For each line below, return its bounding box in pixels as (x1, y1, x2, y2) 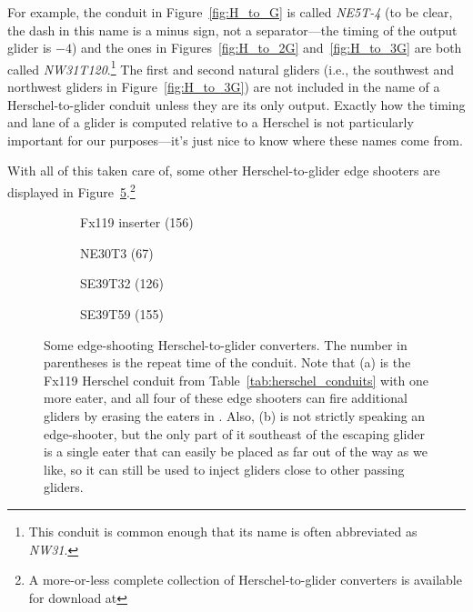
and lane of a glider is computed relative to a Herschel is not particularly (7, 113, 414, 132)
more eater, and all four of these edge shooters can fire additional (44, 388, 408, 407)
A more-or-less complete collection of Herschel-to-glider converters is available (28, 570, 462, 589)
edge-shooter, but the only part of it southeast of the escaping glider (44, 424, 425, 443)
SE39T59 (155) (80, 305, 164, 324)
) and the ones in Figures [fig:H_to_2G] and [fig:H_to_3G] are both (71, 38, 462, 57)
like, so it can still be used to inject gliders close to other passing (44, 459, 405, 478)
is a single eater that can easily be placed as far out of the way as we (44, 442, 428, 461)
